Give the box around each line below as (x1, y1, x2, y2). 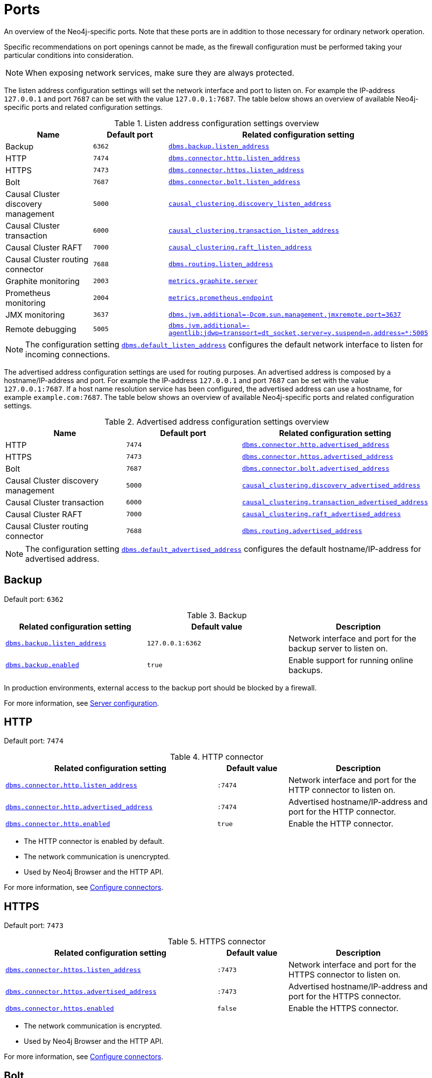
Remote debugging (5, 324, 77, 334)
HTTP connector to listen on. (288, 785, 395, 795)
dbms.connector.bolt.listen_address (168, 178, 300, 186)
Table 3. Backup (187, 610, 247, 620)
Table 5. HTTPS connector (167, 936, 266, 947)
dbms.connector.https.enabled (5, 1004, 114, 1012)
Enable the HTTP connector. (288, 819, 393, 829)
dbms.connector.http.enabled (5, 820, 110, 828)
